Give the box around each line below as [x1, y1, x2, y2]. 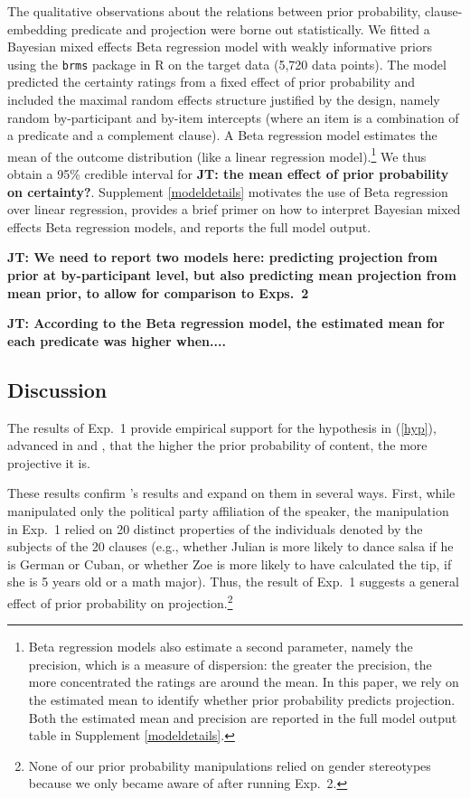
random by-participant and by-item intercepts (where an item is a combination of [7, 108, 459, 127]
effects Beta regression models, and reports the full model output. [7, 217, 371, 236]
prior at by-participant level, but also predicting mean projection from [7, 266, 456, 285]
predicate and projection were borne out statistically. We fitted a [70, 19, 430, 38]
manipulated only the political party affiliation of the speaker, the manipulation [7, 501, 449, 520]
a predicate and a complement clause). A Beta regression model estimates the [7, 126, 437, 145]
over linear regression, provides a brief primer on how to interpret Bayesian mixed [7, 200, 461, 219]
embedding [7, 19, 68, 38]
